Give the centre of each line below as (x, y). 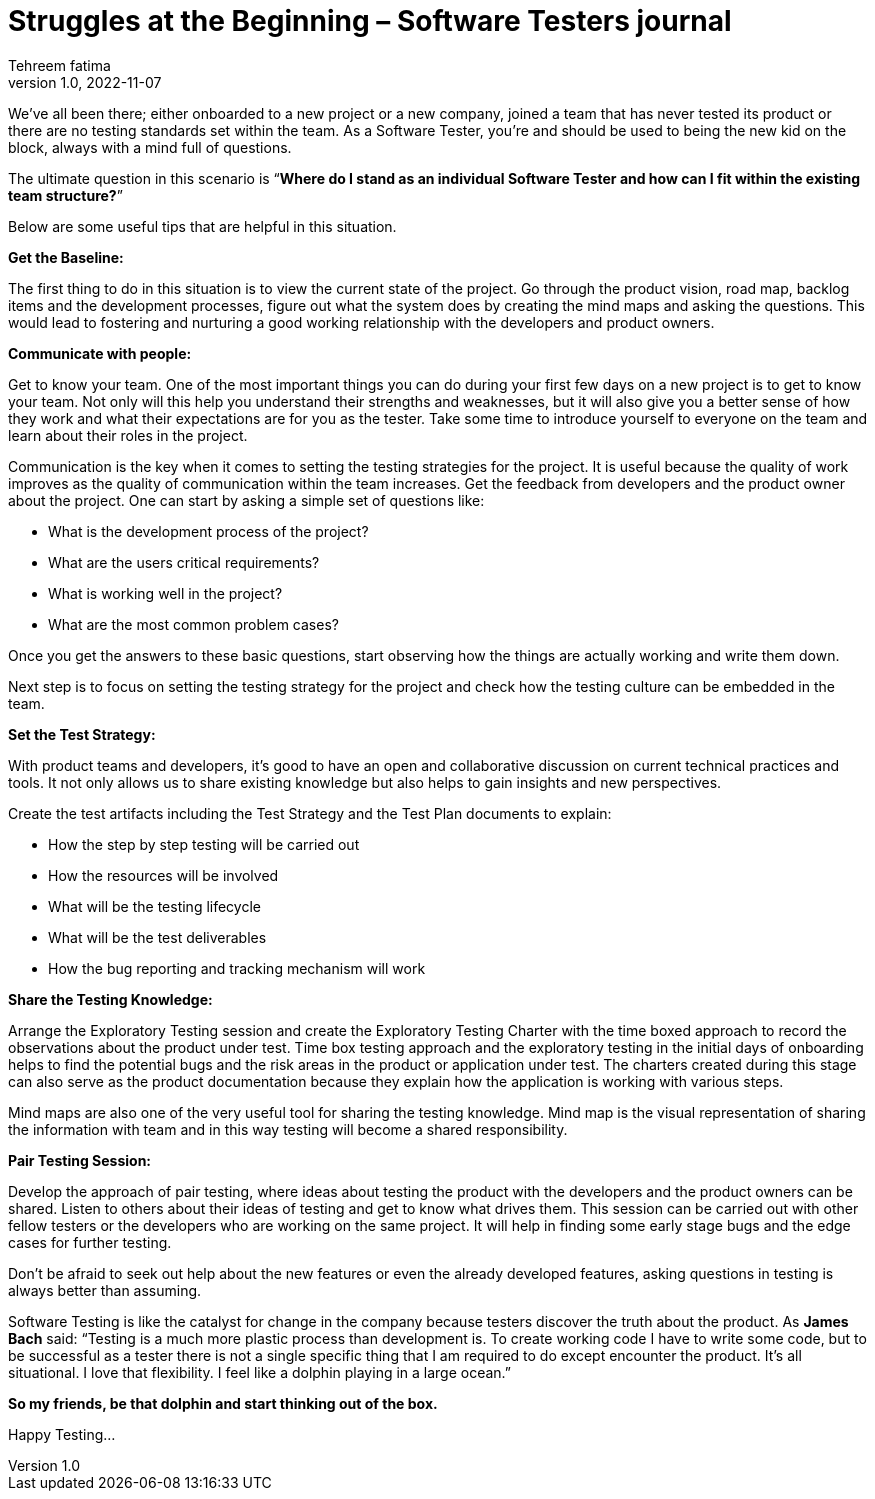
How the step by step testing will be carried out (204, 844)
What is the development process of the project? (208, 531)
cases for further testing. (90, 1242)
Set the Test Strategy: (82, 734)
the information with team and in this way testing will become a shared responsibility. (288, 1129)
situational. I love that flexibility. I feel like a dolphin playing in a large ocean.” (260, 1372)
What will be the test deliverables (157, 937)
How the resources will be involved (163, 875)
